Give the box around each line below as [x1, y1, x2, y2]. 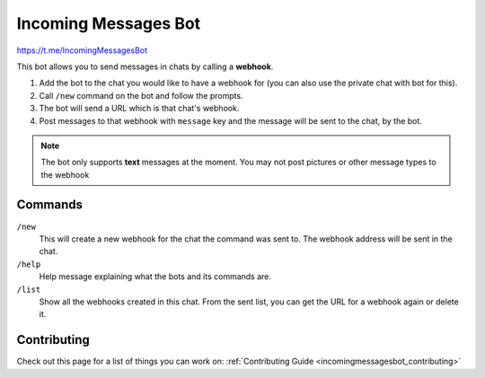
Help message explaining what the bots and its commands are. [39, 271, 272, 282]
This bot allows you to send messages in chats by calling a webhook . [16, 61, 274, 72]
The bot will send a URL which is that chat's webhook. [39, 103, 240, 114]
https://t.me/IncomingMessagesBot [16, 45, 148, 56]
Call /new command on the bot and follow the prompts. [39, 90, 243, 101]
